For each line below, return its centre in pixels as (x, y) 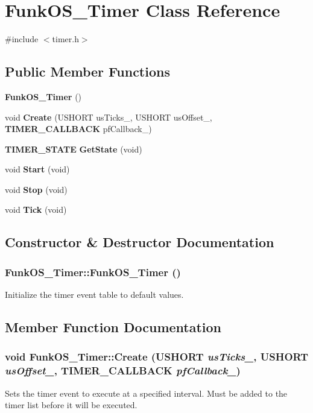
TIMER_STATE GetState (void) (74, 149)
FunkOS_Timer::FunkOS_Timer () (93, 272)
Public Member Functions (87, 71)
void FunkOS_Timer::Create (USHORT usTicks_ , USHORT (157, 357)
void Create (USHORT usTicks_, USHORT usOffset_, (109, 117)
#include (22, 39)
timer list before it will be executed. (71, 405)
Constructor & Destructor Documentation (140, 242)
